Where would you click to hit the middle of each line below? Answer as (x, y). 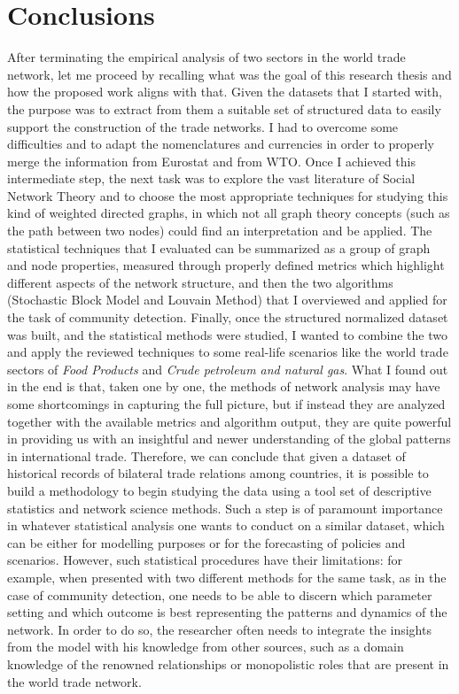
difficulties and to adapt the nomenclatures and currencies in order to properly (221, 144)
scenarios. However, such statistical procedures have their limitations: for (205, 560)
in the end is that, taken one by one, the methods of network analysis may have (224, 386)
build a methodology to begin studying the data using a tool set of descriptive (219, 490)
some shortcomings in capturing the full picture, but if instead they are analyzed (226, 404)
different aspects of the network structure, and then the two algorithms (200, 282)
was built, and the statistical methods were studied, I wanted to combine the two (227, 334)
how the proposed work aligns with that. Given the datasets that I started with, (225, 92)
